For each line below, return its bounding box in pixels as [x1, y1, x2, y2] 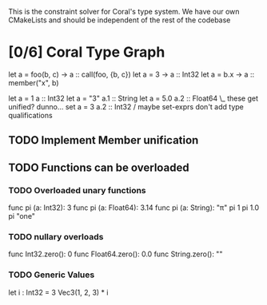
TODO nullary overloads [8, 231, 104, 242]
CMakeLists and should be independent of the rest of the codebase [8, 15, 231, 25]
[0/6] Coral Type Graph [8, 43, 165, 61]
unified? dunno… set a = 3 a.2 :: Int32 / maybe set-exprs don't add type [8, 101, 244, 111]
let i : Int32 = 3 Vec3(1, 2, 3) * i [8, 287, 109, 297]
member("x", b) [8, 77, 59, 87]
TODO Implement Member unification [8, 133, 199, 147]
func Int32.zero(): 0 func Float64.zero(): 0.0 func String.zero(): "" [8, 249, 223, 259]
